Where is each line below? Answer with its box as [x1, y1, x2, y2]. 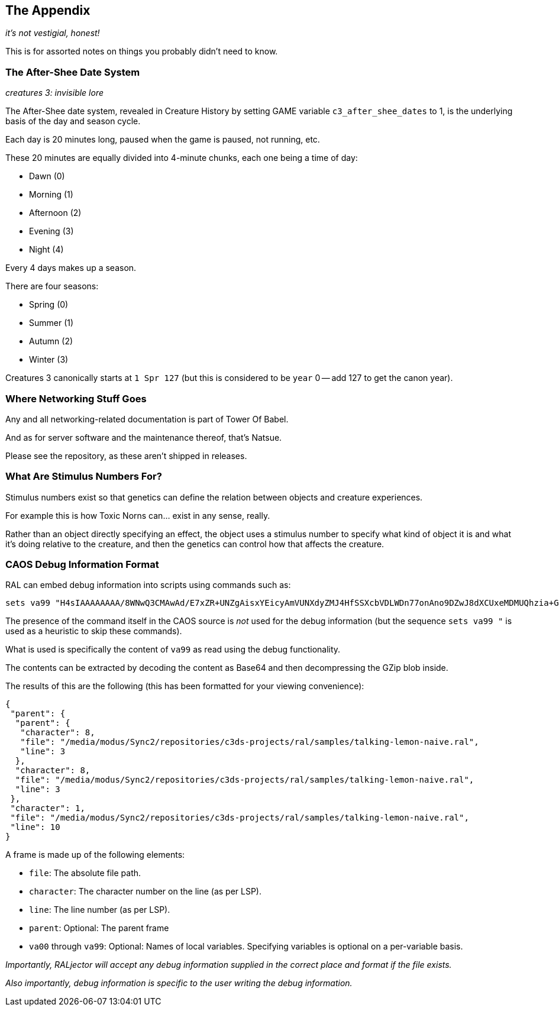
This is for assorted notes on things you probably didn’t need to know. [5, 46, 278, 57]
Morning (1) [29, 189, 73, 200]
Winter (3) [29, 354, 69, 365]
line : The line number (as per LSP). [29, 905, 170, 915]
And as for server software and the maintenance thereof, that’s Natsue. [5, 432, 282, 442]
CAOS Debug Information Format [5, 558, 159, 571]
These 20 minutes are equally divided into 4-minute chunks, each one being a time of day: [5, 153, 358, 163]
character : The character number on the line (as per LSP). [29, 886, 262, 897]
